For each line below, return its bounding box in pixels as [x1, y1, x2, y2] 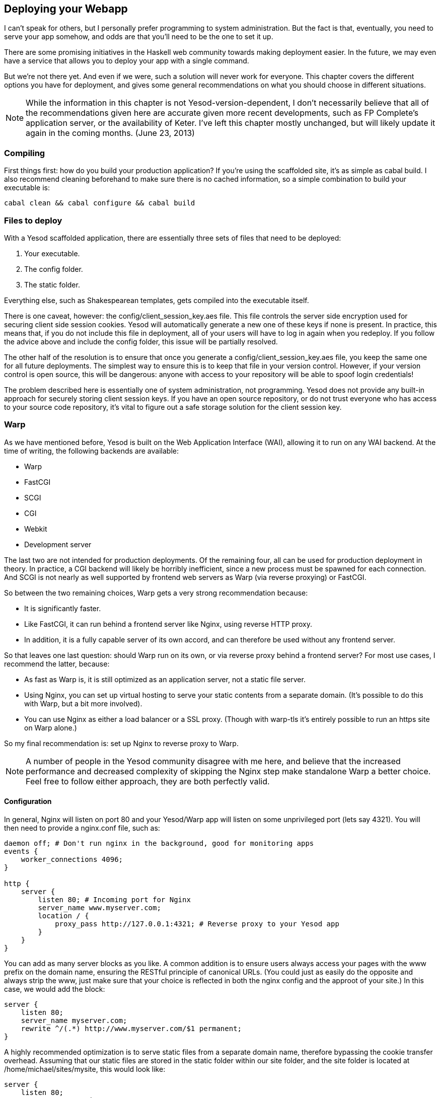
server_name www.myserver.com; [38, 903, 161, 912]
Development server [24, 540, 92, 549]
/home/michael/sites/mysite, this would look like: [4, 1064, 166, 1073]
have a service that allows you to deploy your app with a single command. [4, 56, 249, 65]
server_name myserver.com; [21, 1016, 127, 1024]
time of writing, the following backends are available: [4, 446, 179, 455]
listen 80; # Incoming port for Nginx [38, 895, 191, 904]
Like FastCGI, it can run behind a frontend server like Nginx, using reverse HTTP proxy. [24, 619, 312, 628]
